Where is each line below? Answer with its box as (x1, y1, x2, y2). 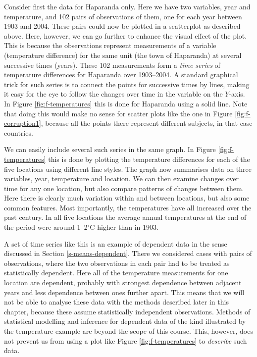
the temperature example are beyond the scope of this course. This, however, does (4, 326, 253, 336)
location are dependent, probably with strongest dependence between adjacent (4, 277, 242, 288)
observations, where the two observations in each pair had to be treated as (4, 257, 230, 268)
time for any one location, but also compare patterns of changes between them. (4, 183, 244, 193)
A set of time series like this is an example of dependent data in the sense (4, 238, 227, 249)
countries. (4, 127, 33, 138)
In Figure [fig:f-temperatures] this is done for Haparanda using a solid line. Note (4, 98, 248, 108)
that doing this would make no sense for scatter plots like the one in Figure (4, 108, 233, 118)
